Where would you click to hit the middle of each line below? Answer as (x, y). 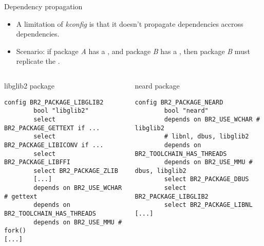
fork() (15, 231)
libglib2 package (30, 85)
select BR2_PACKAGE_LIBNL (208, 205)
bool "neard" (186, 111)
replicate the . (38, 61)
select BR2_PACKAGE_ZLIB (76, 171)
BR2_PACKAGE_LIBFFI (37, 162)
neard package (157, 85)
